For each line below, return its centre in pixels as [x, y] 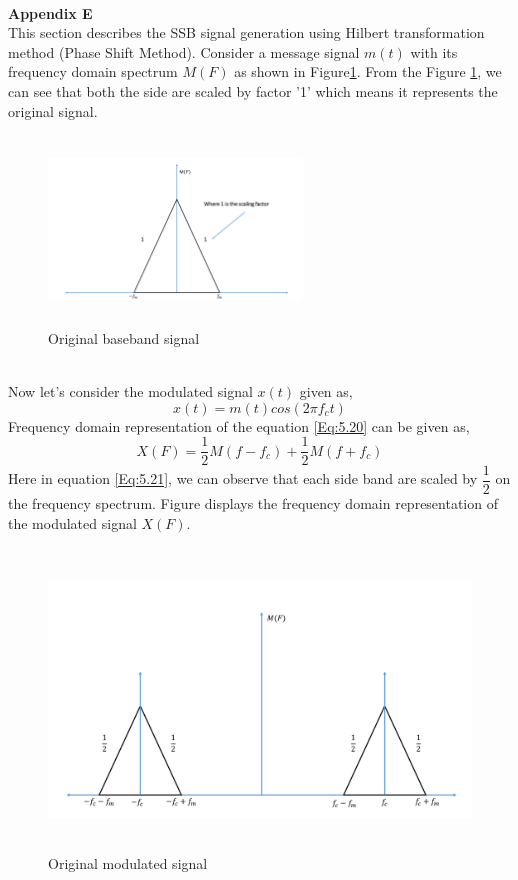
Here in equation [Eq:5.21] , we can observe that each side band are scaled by [243, 478]
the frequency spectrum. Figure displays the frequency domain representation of [253, 503]
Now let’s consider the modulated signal [130, 390]
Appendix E [50, 12]
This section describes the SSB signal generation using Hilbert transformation [246, 32]
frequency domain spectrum [93, 71]
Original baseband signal [124, 337]
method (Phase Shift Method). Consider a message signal [184, 51]
